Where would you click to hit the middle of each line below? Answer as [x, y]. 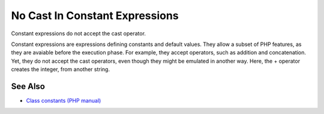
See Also [28, 86]
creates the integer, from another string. [61, 69]
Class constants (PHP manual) [64, 101]
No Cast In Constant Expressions [95, 16]
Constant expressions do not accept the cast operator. [79, 33]
